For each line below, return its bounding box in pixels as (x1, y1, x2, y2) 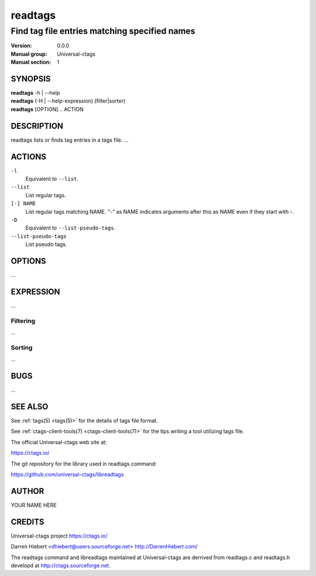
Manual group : (11, 50, 47, 57)
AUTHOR (11, 486, 44, 496)
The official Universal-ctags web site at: (11, 438, 107, 445)
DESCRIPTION (11, 121, 64, 131)
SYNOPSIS (11, 74, 51, 84)
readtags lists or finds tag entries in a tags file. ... (11, 136, 129, 143)
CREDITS (11, 517, 44, 527)
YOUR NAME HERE (11, 501, 57, 509)
